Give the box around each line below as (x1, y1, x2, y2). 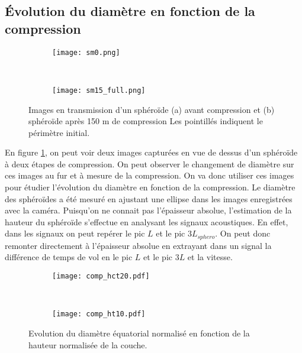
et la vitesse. (187, 251, 233, 263)
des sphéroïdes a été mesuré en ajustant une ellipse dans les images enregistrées (5, 192, 293, 205)
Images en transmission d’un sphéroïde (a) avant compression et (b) (28, 103, 275, 115)
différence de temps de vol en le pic (5, 251, 133, 263)
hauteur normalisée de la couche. (28, 338, 147, 351)
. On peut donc (215, 227, 271, 239)
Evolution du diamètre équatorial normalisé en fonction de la (28, 326, 250, 339)
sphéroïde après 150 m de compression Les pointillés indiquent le (28, 115, 263, 127)
